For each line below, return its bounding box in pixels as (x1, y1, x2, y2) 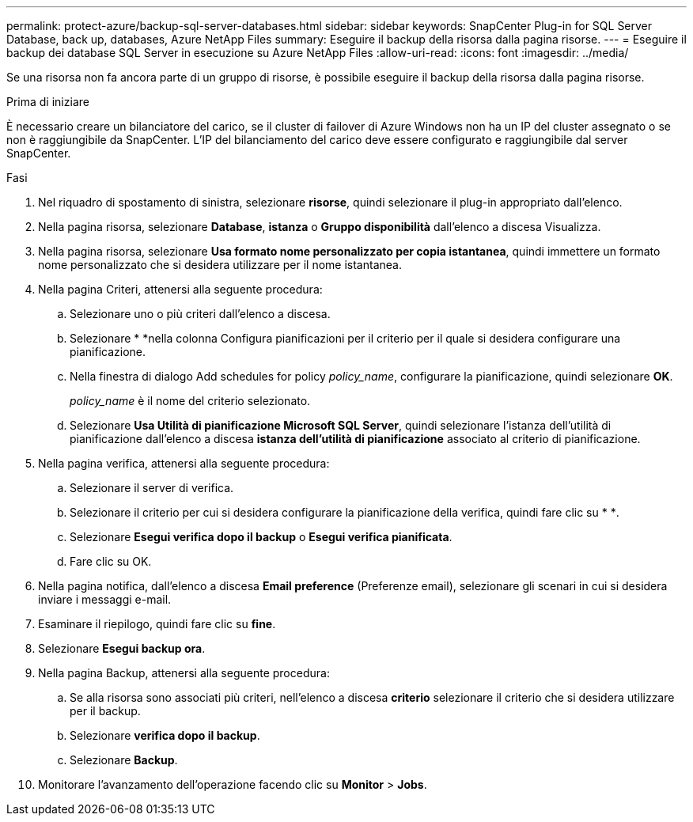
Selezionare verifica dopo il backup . (70, 729, 260, 742)
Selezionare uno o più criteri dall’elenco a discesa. (70, 307, 331, 320)
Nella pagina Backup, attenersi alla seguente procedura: (38, 666, 330, 680)
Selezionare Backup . (70, 753, 178, 767)
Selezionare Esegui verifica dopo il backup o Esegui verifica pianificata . (70, 530, 453, 544)
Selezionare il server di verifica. (70, 481, 234, 494)
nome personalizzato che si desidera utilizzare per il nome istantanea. (38, 258, 402, 271)
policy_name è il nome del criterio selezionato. (70, 394, 311, 407)
